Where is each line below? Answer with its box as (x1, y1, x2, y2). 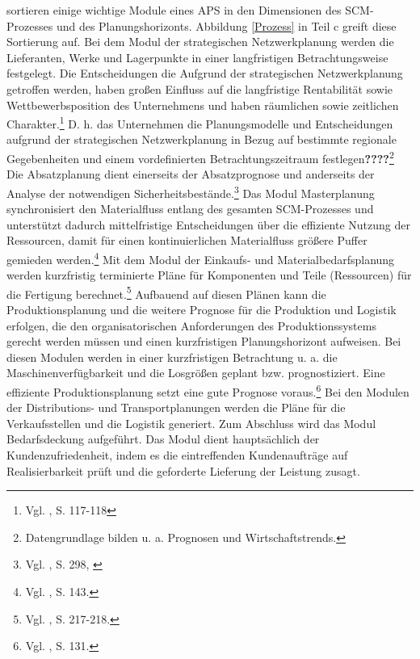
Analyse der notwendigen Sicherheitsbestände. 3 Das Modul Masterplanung (6, 182, 375, 201)
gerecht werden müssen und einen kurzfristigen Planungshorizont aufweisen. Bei (6, 333, 401, 350)
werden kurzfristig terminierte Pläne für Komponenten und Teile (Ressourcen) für (6, 267, 412, 283)
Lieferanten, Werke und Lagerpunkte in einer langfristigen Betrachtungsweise (6, 48, 388, 65)
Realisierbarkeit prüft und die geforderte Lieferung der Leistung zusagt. (6, 462, 360, 479)
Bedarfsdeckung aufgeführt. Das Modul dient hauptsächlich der (6, 430, 320, 447)
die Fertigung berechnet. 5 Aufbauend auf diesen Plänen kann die (6, 283, 326, 302)
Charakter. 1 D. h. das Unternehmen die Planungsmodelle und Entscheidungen (6, 113, 393, 132)
